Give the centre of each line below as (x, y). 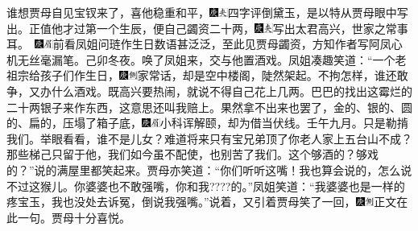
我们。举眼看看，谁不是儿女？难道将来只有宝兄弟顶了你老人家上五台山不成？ (209, 138)
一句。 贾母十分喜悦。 (74, 217)
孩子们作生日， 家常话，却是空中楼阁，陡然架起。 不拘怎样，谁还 (218, 75)
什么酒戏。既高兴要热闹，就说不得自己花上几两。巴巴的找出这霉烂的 (232, 91)
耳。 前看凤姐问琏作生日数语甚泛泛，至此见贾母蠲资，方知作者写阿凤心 (205, 44)
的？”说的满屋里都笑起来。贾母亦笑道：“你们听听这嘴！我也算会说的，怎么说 (209, 169)
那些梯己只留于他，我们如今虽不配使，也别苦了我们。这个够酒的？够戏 (192, 154)
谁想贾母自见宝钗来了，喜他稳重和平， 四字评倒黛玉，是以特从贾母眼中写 (207, 12)
